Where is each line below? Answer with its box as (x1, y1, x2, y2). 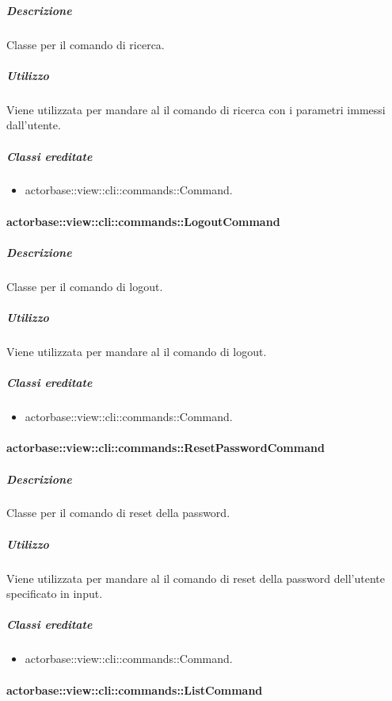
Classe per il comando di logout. (6, 278, 163, 294)
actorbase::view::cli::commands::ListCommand (6, 681, 263, 698)
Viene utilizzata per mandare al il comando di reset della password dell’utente (6, 569, 385, 586)
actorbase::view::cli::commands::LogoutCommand (6, 213, 280, 229)
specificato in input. (6, 585, 103, 602)
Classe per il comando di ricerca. (6, 36, 165, 52)
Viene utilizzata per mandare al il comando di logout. (6, 343, 267, 359)
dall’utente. (6, 117, 61, 133)
